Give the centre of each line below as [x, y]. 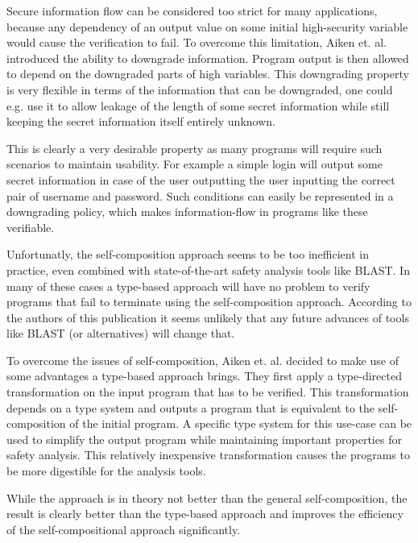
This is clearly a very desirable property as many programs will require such [195, 148]
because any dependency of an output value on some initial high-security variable [207, 26]
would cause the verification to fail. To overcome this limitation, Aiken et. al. [197, 42]
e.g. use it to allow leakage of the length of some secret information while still [198, 105]
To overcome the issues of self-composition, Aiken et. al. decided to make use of [203, 360]
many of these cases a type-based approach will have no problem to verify [188, 286]
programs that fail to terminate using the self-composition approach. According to [209, 302]
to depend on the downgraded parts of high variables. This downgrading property [208, 74]
